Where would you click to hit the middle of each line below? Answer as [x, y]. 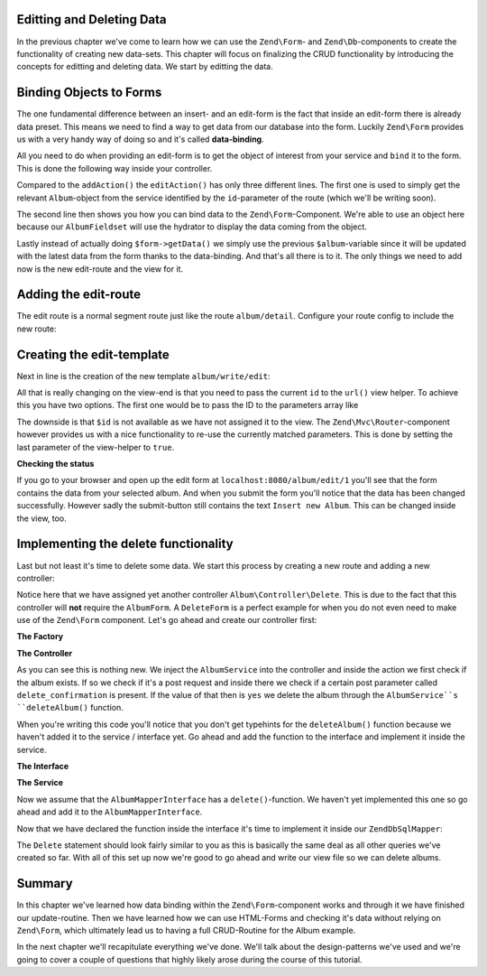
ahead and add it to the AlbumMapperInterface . [110, 812]
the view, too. [41, 518]
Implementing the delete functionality [125, 544]
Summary [45, 883]
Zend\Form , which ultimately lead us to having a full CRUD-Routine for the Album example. [186, 931]
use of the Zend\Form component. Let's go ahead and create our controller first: [167, 620]
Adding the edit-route [79, 295]
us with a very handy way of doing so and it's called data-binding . [141, 139]
